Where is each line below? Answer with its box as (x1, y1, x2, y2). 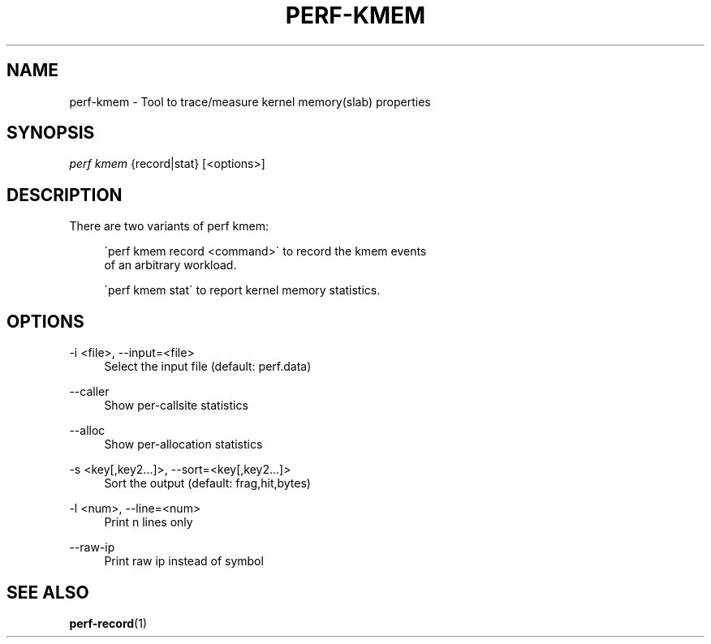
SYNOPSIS (6, 122, 95, 144)
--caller (69, 384, 110, 399)
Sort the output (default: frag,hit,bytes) (104, 476, 311, 491)
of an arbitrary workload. (104, 258, 237, 273)
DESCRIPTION (6, 184, 123, 205)
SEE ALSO (6, 582, 89, 603)
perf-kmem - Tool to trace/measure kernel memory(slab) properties (69, 94, 431, 109)
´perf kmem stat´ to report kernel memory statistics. (104, 283, 381, 298)
